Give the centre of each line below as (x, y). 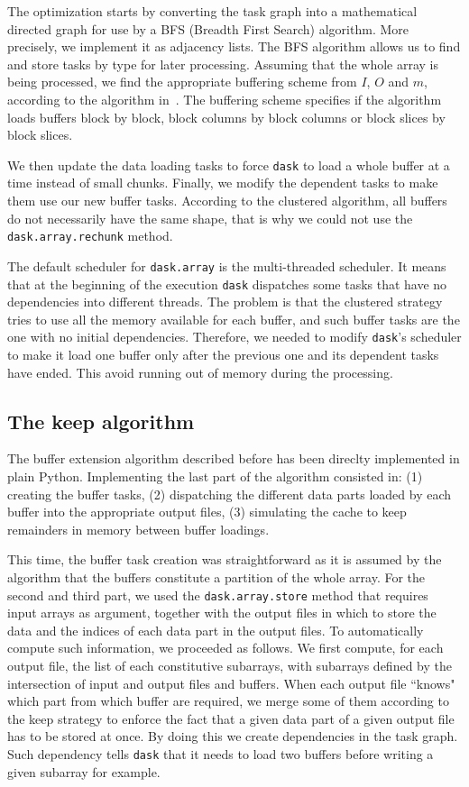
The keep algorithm (101, 421)
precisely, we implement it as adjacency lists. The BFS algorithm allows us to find (234, 46)
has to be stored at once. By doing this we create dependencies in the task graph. (233, 736)
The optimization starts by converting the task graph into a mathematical (212, 11)
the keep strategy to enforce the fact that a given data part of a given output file (231, 718)
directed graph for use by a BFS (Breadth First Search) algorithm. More (208, 28)
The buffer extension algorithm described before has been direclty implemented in (234, 458)
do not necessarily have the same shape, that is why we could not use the (210, 218)
